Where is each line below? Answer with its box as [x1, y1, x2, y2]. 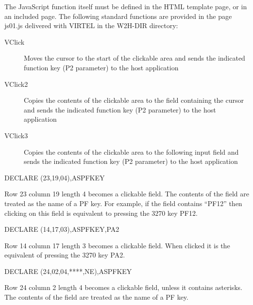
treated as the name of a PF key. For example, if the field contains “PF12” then [4, 198, 242, 208]
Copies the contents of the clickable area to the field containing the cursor [24, 95, 244, 105]
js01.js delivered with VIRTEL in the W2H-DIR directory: [4, 20, 178, 31]
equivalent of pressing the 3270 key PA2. [4, 250, 125, 260]
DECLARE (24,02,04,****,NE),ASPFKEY [4, 266, 132, 276]
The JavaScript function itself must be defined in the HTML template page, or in [4, 1, 247, 11]
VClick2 [4, 79, 28, 89]
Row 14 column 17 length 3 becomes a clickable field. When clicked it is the [4, 240, 230, 250]
